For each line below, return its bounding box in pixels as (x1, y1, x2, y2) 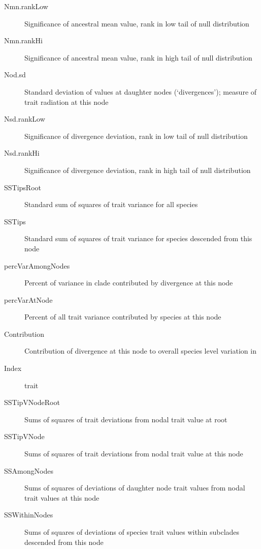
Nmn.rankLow (4, 1, 48, 11)
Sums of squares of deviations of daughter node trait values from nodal (24, 482, 245, 493)
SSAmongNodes (4, 465, 53, 476)
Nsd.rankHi (4, 148, 40, 158)
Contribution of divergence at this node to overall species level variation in (24, 345, 256, 356)
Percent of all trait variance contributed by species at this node (24, 311, 221, 322)
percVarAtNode (4, 294, 53, 305)
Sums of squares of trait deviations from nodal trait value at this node (24, 448, 243, 459)
